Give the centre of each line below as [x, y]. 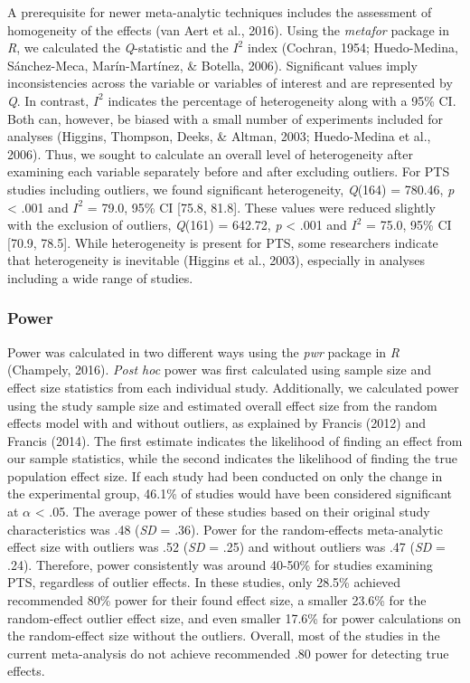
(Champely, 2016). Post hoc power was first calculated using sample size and [220, 370]
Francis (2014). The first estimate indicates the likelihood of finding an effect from [235, 440]
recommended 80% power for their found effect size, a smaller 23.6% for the [217, 600]
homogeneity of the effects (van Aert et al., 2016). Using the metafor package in [228, 29]
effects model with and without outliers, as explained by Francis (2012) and [216, 423]
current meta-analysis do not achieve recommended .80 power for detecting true [228, 653]
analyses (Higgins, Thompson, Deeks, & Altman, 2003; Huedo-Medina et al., [219, 136]
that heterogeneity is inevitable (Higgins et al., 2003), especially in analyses [216, 260]
